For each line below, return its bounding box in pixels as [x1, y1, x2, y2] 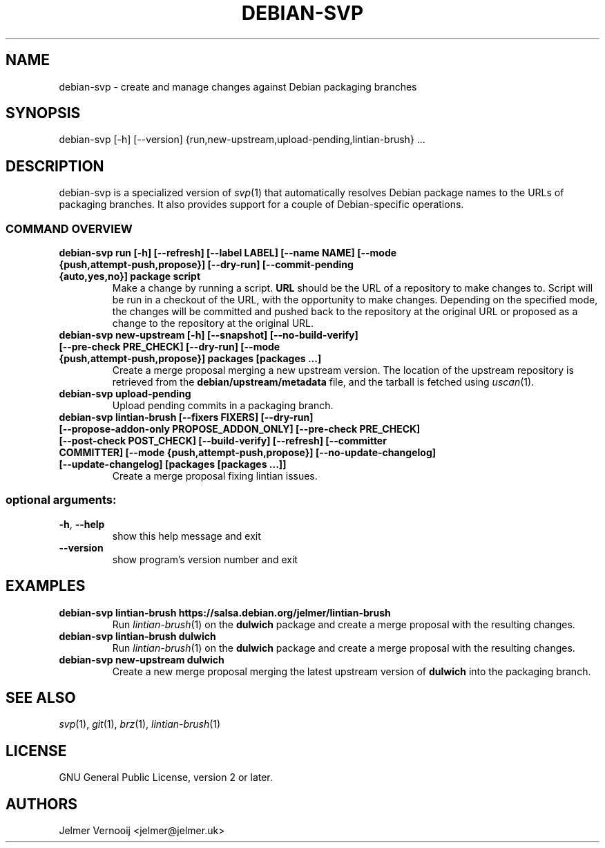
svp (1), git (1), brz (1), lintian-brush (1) [59, 718, 221, 731]
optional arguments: [6, 493, 117, 507]
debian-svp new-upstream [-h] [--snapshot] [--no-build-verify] [59, 329, 358, 341]
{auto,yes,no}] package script [59, 270, 201, 283]
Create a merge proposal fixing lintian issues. [112, 470, 318, 482]
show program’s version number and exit [112, 553, 298, 565]
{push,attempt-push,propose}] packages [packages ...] [59, 352, 322, 365]
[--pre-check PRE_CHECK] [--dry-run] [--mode [59, 341, 280, 353]
